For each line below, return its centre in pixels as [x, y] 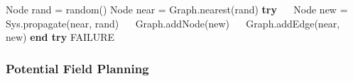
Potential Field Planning [77, 68]
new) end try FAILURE [60, 37]
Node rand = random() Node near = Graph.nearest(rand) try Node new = [177, 9]
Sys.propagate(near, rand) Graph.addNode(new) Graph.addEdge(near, [173, 23]
